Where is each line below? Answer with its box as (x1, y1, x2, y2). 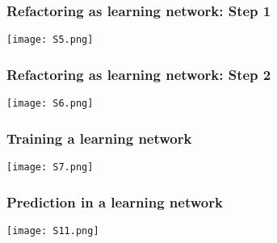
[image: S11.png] (6, 224, 99, 237)
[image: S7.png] (6, 161, 94, 173)
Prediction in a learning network (6, 191, 223, 212)
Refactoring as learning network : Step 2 (6, 64, 271, 84)
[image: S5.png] (6, 34, 94, 46)
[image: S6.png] (6, 98, 94, 110)
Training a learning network (6, 128, 192, 148)
